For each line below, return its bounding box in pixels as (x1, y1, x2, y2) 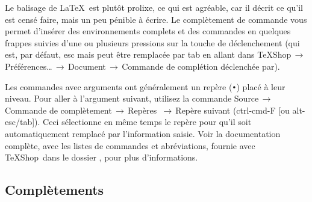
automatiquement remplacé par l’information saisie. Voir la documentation (5, 127, 281, 139)
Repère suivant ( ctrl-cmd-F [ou (175, 103, 290, 116)
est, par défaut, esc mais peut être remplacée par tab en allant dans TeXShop (5, 48, 292, 61)
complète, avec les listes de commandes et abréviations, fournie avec (5, 139, 255, 151)
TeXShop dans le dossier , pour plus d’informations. (5, 151, 198, 164)
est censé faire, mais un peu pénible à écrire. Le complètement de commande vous (5, 13, 307, 25)
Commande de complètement (5, 103, 112, 116)
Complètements (5, 180, 104, 199)
